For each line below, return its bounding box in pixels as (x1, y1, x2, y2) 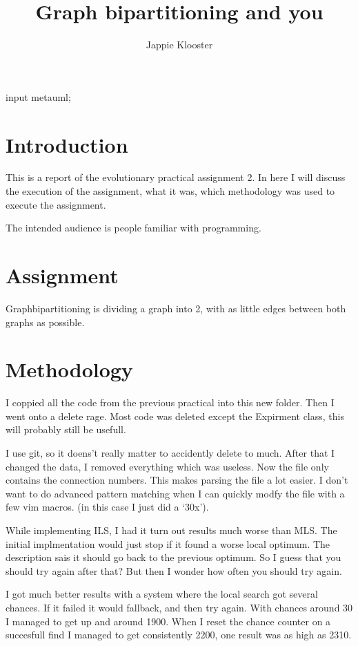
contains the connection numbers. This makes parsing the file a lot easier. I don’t (6, 473, 348, 487)
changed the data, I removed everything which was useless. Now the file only (6, 459, 329, 473)
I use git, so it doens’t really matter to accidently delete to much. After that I (6, 446, 335, 460)
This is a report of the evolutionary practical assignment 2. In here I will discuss (6, 170, 346, 184)
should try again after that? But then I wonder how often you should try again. (6, 563, 342, 578)
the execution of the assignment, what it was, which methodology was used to (6, 184, 335, 198)
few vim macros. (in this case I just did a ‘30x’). (6, 500, 209, 514)
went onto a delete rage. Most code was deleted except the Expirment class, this (6, 408, 344, 423)
